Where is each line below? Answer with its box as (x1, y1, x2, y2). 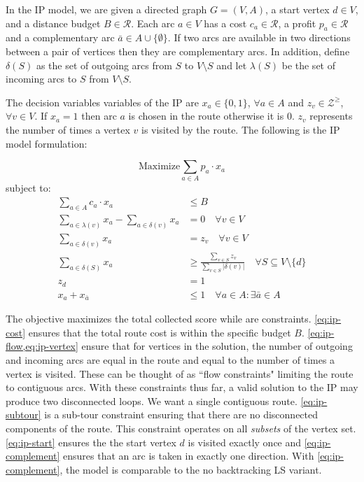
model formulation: (6, 136, 87, 150)
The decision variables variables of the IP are (6, 94, 199, 109)
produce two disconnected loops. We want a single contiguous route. (6, 393, 297, 408)
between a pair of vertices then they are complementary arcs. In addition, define (6, 43, 350, 58)
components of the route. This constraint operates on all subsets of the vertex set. (6, 420, 356, 435)
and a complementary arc (6, 30, 115, 45)
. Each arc (131, 15, 175, 30)
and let (216, 57, 247, 72)
